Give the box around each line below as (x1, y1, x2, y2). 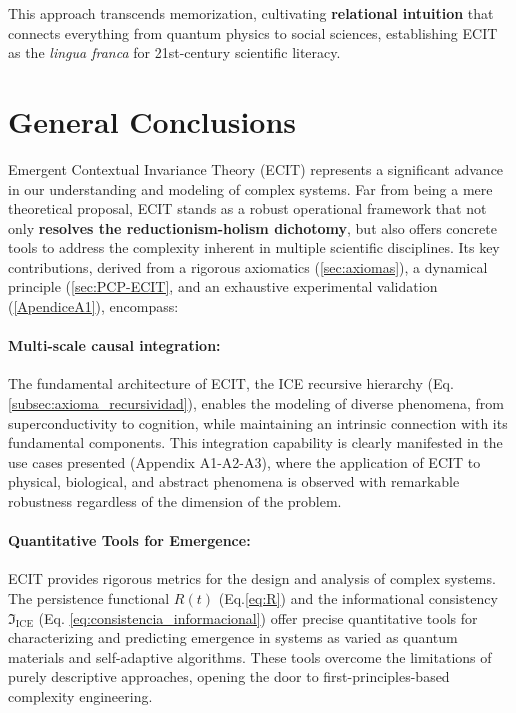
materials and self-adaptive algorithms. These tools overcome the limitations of (8, 646, 492, 667)
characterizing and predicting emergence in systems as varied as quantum (8, 627, 458, 648)
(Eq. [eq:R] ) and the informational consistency (218, 588, 498, 608)
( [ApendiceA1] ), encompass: (8, 296, 179, 317)
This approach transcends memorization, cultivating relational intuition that (8, 3, 494, 23)
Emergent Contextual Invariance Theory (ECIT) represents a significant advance (8, 158, 504, 179)
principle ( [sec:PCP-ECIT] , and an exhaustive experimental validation (8, 276, 438, 297)
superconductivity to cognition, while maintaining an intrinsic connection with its (8, 412, 508, 433)
